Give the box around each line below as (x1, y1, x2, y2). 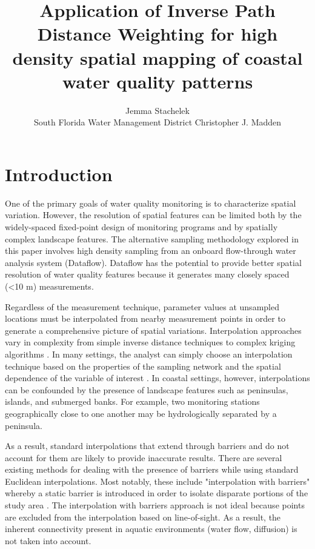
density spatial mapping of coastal (12, 45, 303, 70)
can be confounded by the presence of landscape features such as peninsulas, (5, 383, 288, 396)
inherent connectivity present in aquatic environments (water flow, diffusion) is (5, 522, 297, 535)
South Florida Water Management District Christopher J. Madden (33, 116, 282, 128)
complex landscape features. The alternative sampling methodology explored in (5, 232, 299, 245)
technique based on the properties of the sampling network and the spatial (5, 359, 281, 372)
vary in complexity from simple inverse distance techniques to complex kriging (5, 336, 296, 348)
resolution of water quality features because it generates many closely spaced (5, 268, 290, 281)
